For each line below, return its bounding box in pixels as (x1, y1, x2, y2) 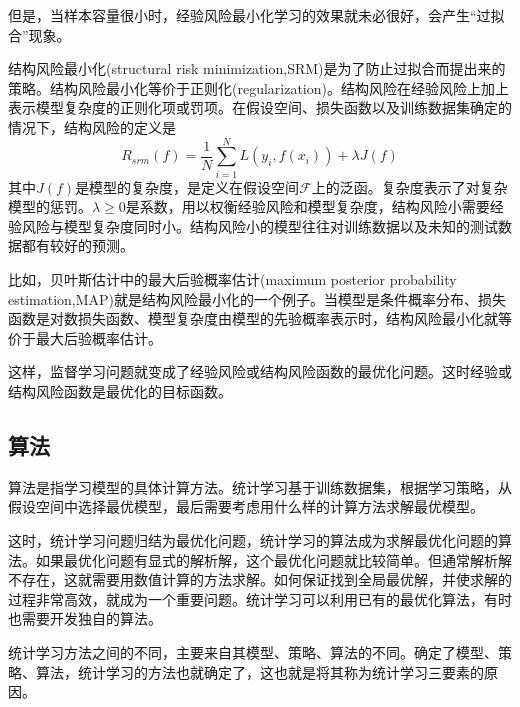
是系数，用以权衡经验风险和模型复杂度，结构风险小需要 (125, 196, 490, 217)
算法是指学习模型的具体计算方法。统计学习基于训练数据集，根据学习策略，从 (8, 476, 512, 497)
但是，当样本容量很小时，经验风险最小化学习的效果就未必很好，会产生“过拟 (8, 5, 505, 25)
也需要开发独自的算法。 (8, 608, 162, 629)
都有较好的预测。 (21, 235, 134, 256)
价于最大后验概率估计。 (8, 327, 162, 348)
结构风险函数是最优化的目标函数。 (8, 381, 232, 402)
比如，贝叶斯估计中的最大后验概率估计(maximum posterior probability (8, 269, 457, 290)
